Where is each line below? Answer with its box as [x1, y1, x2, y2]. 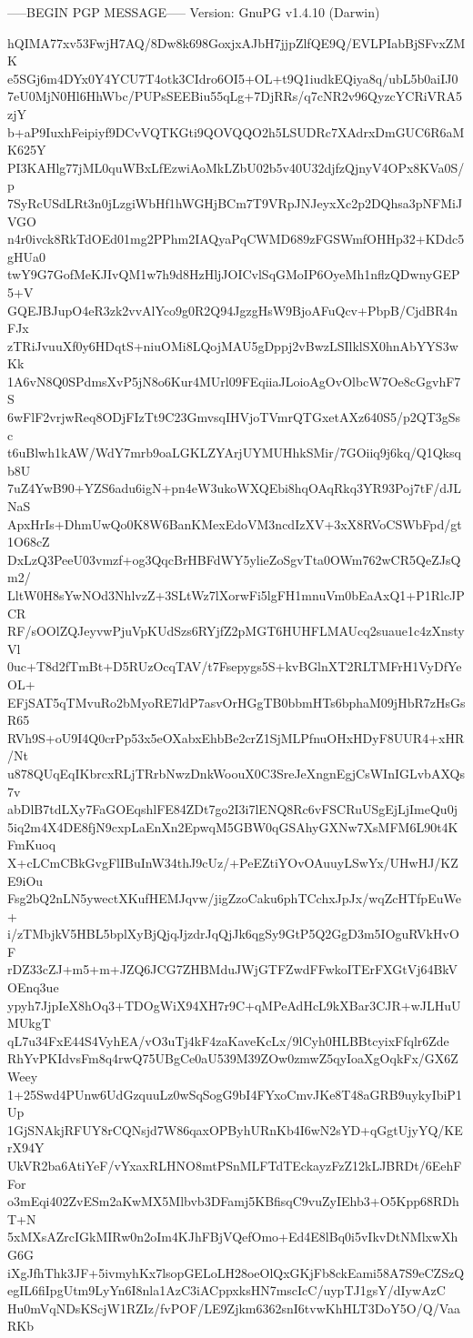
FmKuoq [7, 835, 56, 854]
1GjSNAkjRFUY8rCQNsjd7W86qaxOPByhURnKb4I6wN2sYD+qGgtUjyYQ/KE [7, 1120, 463, 1139]
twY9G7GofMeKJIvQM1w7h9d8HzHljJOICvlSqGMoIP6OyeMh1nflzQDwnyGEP [7, 265, 460, 284]
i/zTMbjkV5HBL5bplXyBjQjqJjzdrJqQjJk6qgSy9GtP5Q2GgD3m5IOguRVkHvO [7, 924, 459, 943]
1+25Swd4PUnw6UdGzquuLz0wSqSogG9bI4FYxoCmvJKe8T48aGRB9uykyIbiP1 [7, 1084, 462, 1103]
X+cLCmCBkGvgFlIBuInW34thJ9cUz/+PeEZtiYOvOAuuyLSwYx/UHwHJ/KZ [7, 852, 458, 871]
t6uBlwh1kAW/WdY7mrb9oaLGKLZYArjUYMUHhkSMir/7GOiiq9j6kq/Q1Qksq [7, 443, 461, 462]
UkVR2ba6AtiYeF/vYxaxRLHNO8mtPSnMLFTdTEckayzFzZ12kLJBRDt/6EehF [7, 1156, 462, 1174]
